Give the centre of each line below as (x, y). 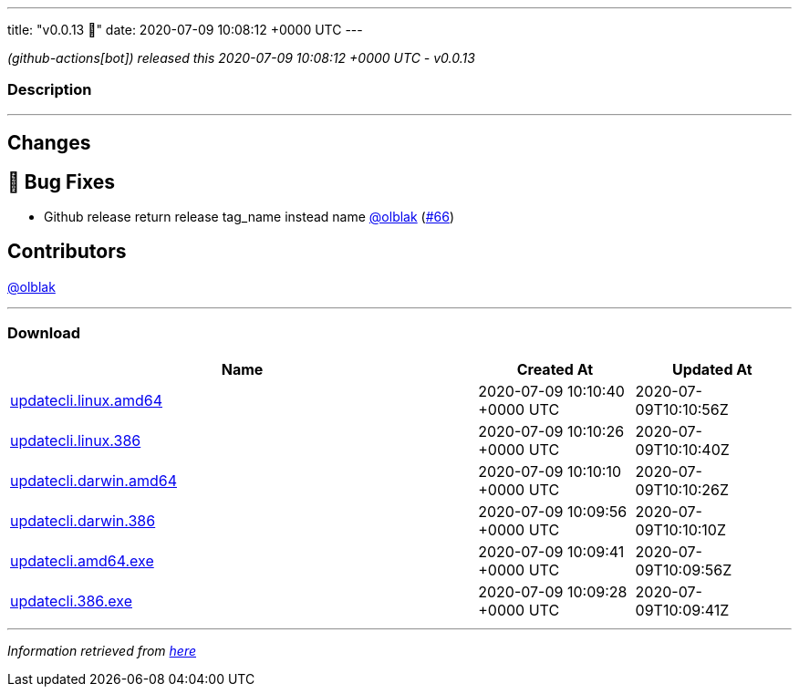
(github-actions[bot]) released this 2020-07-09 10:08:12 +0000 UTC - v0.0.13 (241, 58)
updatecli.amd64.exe (82, 560)
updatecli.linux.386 (76, 440)
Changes (49, 143)
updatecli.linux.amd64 (87, 400)
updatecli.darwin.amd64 (93, 480)
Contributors (67, 252)
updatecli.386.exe (71, 601)
